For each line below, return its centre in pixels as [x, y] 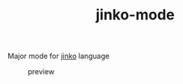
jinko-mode [135, 15]
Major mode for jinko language [59, 56]
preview [41, 72]
